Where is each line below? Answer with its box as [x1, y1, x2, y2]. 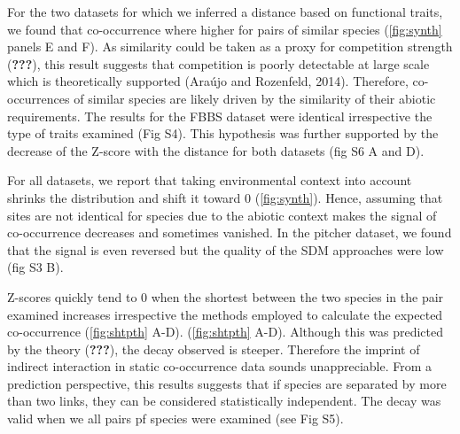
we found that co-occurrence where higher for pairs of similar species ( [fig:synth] [7, 19, 442, 38]
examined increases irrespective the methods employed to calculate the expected [7, 305, 443, 323]
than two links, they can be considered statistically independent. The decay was [7, 391, 441, 410]
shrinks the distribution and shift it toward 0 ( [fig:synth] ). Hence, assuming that [7, 188, 443, 206]
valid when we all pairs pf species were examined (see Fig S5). [7, 409, 344, 428]
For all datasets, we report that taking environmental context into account [7, 171, 412, 190]
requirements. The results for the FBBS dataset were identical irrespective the [7, 106, 433, 125]
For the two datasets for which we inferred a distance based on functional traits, [7, 3, 443, 20]
